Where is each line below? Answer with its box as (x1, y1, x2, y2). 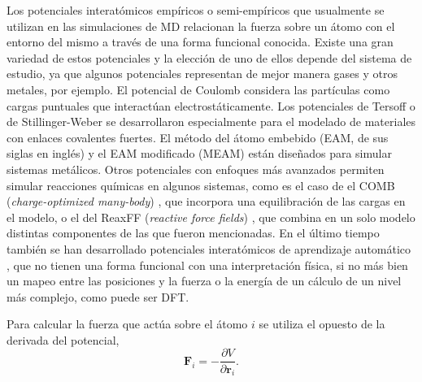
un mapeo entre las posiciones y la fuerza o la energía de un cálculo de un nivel (7, 272, 402, 289)
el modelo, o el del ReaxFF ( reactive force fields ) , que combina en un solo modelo (7, 208, 415, 225)
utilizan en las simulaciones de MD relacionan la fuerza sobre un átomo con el (7, 17, 395, 34)
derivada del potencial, (7, 331, 120, 348)
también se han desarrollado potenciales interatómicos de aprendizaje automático (7, 240, 411, 257)
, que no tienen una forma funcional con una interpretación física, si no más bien (7, 256, 408, 273)
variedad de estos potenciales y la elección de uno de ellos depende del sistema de (7, 49, 412, 66)
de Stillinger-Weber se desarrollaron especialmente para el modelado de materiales (7, 113, 416, 130)
